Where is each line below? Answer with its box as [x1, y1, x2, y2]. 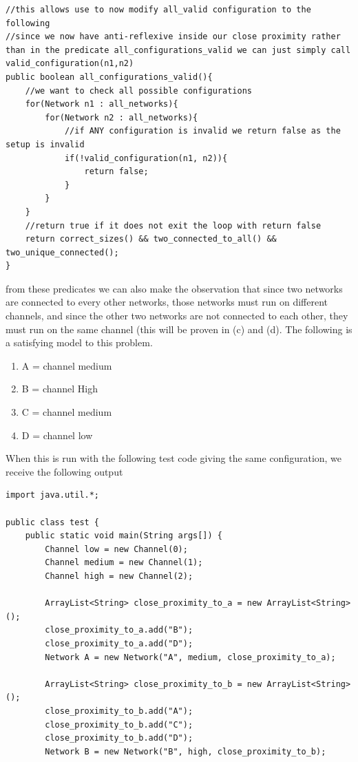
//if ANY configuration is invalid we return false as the [64, 126, 341, 136]
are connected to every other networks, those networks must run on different [6, 295, 328, 309]
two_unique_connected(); [6, 247, 119, 257]
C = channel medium [21, 405, 112, 419]
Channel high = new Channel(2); [45, 571, 193, 581]
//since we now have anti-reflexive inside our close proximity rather [6, 32, 341, 42]
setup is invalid [6, 139, 85, 149]
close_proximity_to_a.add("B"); [45, 625, 193, 635]
